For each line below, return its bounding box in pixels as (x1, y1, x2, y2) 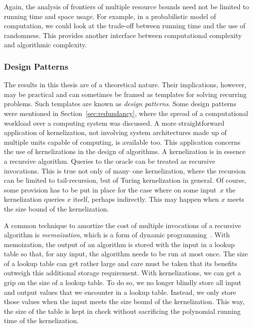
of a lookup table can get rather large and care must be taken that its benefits (4, 258, 237, 268)
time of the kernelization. (4, 315, 79, 326)
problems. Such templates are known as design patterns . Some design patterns (4, 98, 236, 109)
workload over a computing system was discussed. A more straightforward (4, 117, 225, 128)
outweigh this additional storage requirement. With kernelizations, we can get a (4, 268, 241, 278)
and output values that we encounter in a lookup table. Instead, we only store (4, 287, 236, 297)
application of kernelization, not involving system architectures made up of (4, 127, 227, 137)
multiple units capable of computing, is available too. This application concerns (4, 136, 241, 147)
